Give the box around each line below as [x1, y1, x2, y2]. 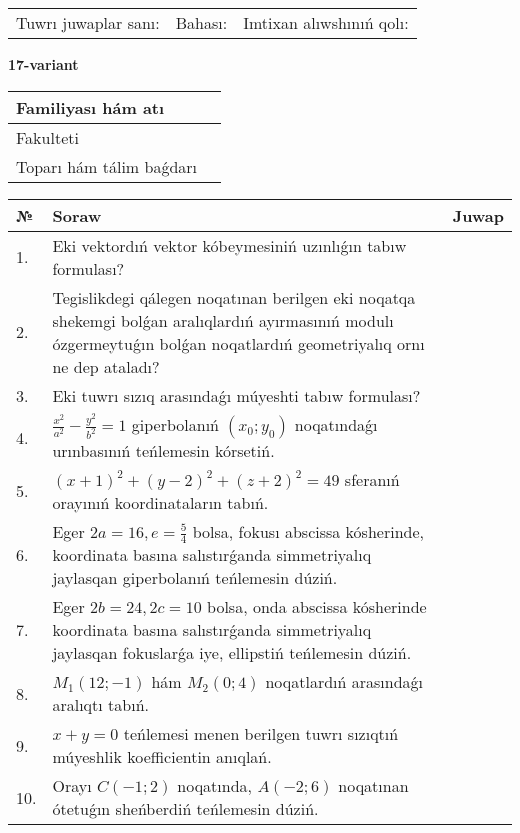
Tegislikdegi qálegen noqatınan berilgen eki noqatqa [52, 285, 416, 309]
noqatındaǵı [294, 412, 378, 436]
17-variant [8, 54, 79, 74]
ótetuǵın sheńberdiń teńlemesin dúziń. [52, 797, 319, 821]
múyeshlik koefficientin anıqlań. [52, 745, 272, 769]
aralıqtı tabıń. [52, 693, 149, 717]
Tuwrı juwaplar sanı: [16, 11, 160, 34]
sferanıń [344, 467, 400, 491]
